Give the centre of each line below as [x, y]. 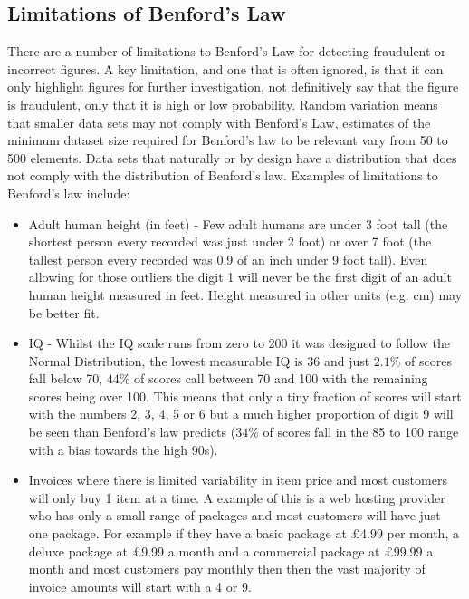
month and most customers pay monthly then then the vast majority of [227, 569]
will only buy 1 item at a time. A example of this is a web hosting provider [237, 497]
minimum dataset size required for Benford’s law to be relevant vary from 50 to [228, 140]
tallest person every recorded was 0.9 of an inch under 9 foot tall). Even [228, 259]
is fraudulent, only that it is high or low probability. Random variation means [223, 104]
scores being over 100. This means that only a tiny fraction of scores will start [245, 396]
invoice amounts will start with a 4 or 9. [140, 586]
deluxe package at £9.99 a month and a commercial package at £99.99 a [231, 551]
